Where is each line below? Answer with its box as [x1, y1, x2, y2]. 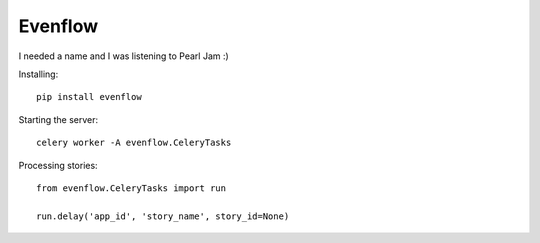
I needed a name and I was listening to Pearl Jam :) [18, 50, 229, 62]
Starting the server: [18, 113, 99, 125]
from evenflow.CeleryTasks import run [36, 182, 227, 194]
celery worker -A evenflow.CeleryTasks [36, 137, 232, 149]
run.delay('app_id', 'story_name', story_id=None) [36, 210, 290, 222]
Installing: [18, 68, 59, 80]
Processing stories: [18, 159, 99, 171]
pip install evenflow [36, 91, 142, 103]
